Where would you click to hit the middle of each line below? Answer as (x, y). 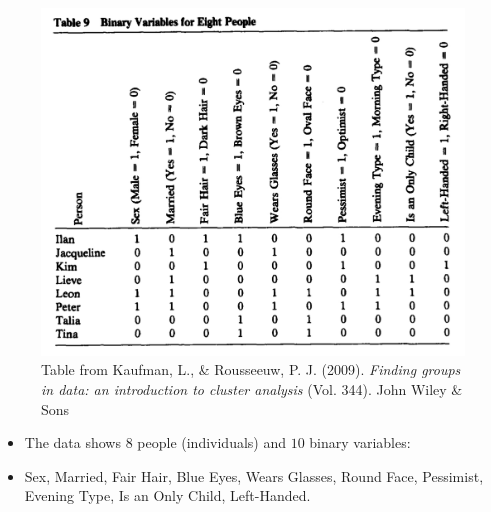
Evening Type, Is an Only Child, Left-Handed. (167, 495)
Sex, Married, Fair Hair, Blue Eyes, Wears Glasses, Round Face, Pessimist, (254, 475)
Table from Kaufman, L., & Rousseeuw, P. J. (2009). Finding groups (251, 369)
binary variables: (360, 442)
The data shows (72, 442)
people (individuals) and (211, 442)
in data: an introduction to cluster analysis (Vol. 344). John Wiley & (252, 388)
